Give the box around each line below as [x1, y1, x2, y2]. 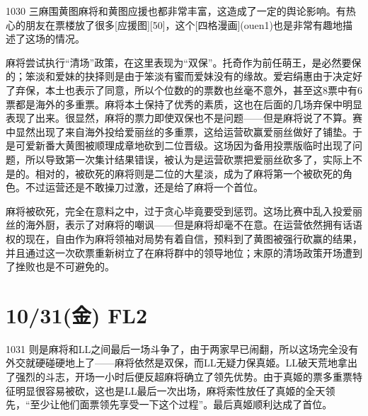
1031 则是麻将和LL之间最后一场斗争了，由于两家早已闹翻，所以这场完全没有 [6, 341, 359, 356]
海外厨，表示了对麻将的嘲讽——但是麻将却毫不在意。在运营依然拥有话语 [25, 217, 362, 232]
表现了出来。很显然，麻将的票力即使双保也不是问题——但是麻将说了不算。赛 [6, 110, 362, 125]
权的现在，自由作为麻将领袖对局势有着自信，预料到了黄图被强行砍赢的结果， [6, 231, 362, 245]
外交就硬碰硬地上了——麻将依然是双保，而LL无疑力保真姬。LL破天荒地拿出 [6, 355, 357, 370]
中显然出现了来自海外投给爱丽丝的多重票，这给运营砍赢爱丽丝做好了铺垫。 [6, 124, 352, 139]
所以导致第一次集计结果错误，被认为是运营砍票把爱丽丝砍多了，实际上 [25, 151, 352, 166]
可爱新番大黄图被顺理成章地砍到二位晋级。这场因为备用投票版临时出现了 [15, 138, 352, 153]
